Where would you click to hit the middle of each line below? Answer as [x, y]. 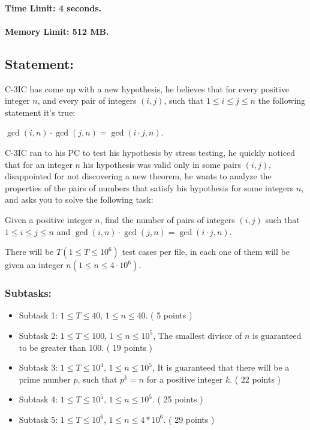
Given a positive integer [49, 219]
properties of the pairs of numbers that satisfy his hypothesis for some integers [149, 187]
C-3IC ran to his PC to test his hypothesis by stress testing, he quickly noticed [150, 152]
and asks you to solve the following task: [79, 199]
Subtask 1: [38, 315]
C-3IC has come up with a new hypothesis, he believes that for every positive [147, 88]
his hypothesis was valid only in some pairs [162, 164]
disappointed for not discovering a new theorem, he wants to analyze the [138, 176]
